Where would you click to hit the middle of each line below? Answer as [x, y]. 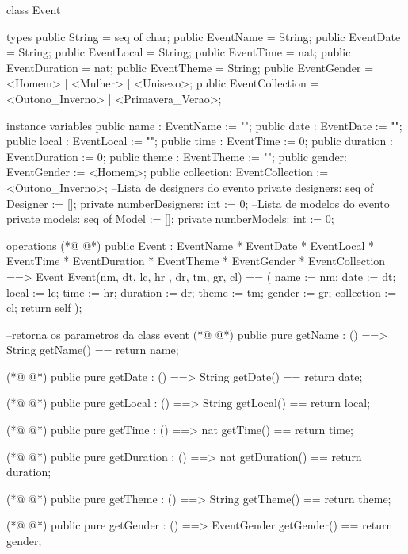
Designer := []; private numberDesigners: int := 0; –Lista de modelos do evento [198, 203]
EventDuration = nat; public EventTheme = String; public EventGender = [190, 67]
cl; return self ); [44, 308]
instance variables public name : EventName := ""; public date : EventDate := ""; [204, 125]
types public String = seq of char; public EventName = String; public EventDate [204, 36]
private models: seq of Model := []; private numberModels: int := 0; [170, 219]
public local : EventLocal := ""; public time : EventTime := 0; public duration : [200, 141]
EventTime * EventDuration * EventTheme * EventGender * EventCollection [196, 261]
